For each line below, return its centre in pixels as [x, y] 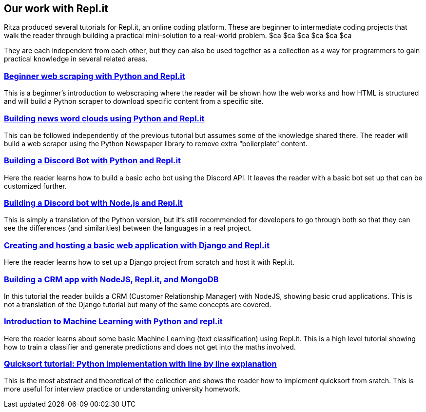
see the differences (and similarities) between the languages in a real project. [128, 228]
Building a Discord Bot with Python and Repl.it [92, 161]
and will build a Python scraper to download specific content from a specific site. [134, 101]
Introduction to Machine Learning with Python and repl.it [113, 322]
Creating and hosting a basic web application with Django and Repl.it [137, 245]
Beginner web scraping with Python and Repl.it [95, 76]
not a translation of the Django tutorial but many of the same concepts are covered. [138, 304]
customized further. [35, 186]
